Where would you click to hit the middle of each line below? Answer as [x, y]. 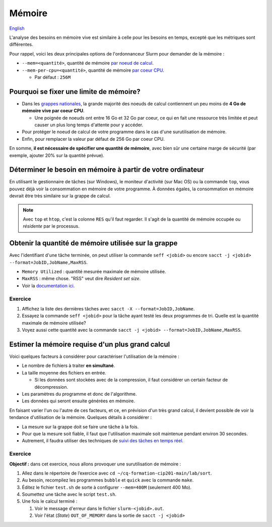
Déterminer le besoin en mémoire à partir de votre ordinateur [107, 170]
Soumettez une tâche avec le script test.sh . [69, 494]
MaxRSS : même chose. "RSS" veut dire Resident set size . [81, 279]
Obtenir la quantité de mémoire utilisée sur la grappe [93, 243]
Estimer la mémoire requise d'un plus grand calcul [90, 344]
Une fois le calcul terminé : [50, 501]
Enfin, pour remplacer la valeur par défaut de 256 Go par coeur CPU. [93, 139]
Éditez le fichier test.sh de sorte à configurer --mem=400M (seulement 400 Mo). [107, 487]
